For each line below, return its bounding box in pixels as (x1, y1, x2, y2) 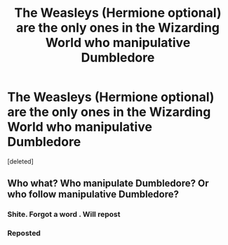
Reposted (7, 228, 41, 238)
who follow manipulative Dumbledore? (7, 188, 180, 201)
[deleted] (7, 157, 34, 166)
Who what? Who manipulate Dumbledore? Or (7, 178, 209, 190)
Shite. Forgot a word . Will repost (7, 209, 121, 219)
